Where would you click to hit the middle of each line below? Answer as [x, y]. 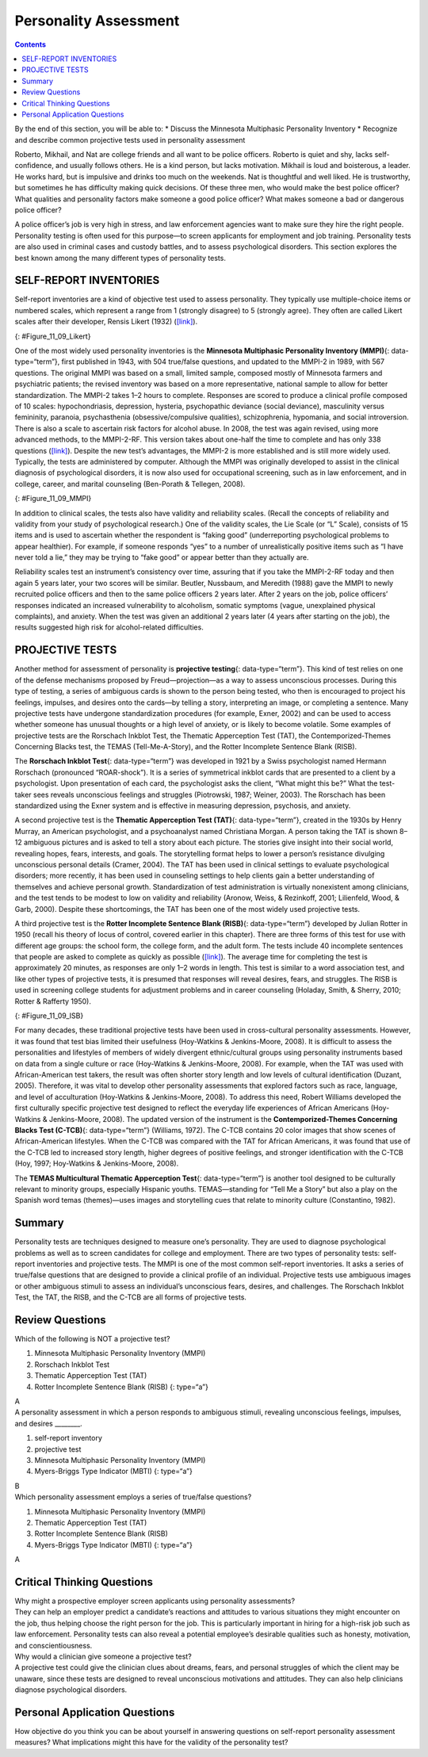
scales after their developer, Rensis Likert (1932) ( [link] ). [106, 322]
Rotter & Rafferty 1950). [53, 1001]
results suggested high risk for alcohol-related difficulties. [109, 627]
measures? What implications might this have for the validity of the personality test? [151, 1742]
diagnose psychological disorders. [71, 1690]
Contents [31, 44]
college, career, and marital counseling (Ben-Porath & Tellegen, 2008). [130, 484]
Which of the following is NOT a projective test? [92, 1339]
